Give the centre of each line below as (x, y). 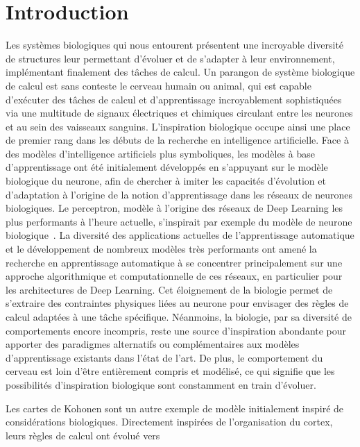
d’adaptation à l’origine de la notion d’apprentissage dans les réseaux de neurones (179, 194)
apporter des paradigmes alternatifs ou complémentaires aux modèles (153, 344)
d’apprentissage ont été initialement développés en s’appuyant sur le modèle (167, 167)
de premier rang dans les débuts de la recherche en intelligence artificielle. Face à (177, 140)
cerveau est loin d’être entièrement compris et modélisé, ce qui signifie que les (170, 371)
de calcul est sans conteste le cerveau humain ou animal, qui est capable (158, 85)
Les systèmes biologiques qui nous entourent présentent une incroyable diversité (175, 45)
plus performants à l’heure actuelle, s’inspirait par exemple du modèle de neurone (179, 221)
